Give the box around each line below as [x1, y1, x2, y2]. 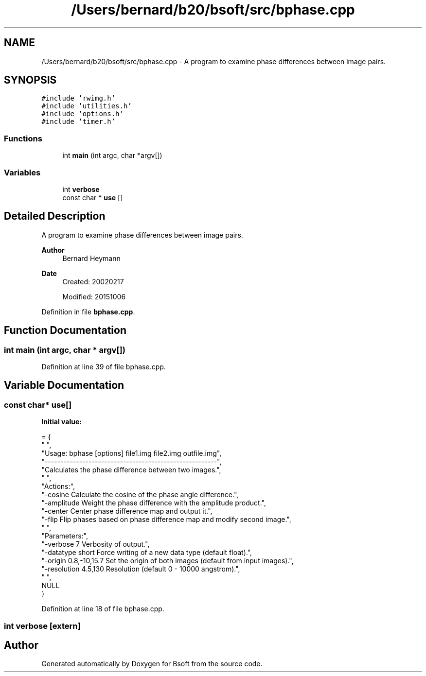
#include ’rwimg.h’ [41, 94, 116, 103]
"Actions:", [41, 482, 75, 491]
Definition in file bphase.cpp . [41, 307, 135, 316]
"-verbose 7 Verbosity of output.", [41, 540, 150, 549]
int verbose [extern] [4, 621, 81, 631]
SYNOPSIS [4, 74, 57, 87]
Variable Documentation [4, 379, 124, 392]
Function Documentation [4, 324, 126, 337]
